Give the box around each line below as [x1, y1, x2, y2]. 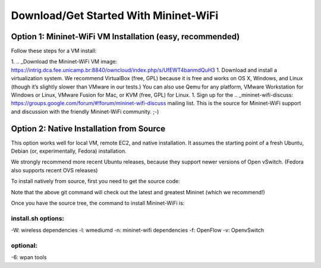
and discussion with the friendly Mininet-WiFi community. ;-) [11, 108, 159, 115]
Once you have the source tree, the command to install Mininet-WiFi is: [11, 200, 185, 207]
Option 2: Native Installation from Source [11, 124, 166, 134]
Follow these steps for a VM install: [11, 48, 97, 55]
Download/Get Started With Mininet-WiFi [11, 9, 219, 22]
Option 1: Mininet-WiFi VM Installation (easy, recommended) [11, 31, 240, 42]
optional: [11, 241, 38, 250]
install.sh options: [11, 214, 65, 222]
